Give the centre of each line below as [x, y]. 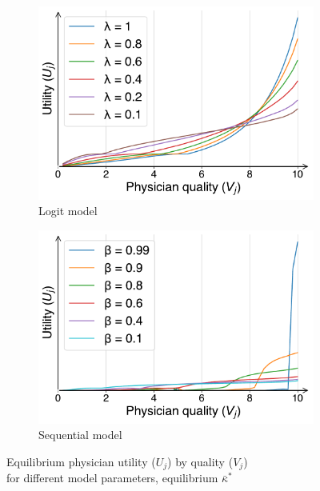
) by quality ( [200, 461]
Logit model [68, 211]
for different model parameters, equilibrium [112, 478]
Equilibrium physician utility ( [81, 461]
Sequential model [80, 435]
